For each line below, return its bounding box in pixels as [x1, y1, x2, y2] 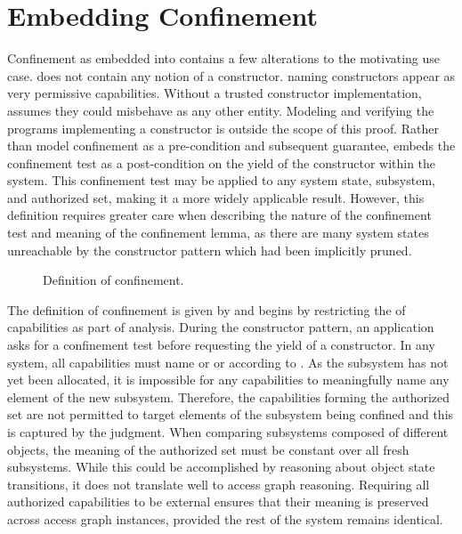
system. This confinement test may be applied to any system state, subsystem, [7, 171, 435, 190]
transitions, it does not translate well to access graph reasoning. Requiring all [7, 474, 430, 493]
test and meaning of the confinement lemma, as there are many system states [7, 223, 429, 242]
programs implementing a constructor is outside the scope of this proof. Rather [7, 118, 440, 137]
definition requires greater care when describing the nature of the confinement [7, 206, 432, 224]
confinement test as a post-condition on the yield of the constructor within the [7, 153, 436, 172]
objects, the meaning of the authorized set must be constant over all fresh [7, 440, 409, 458]
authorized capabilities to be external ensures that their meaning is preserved [7, 492, 429, 511]
